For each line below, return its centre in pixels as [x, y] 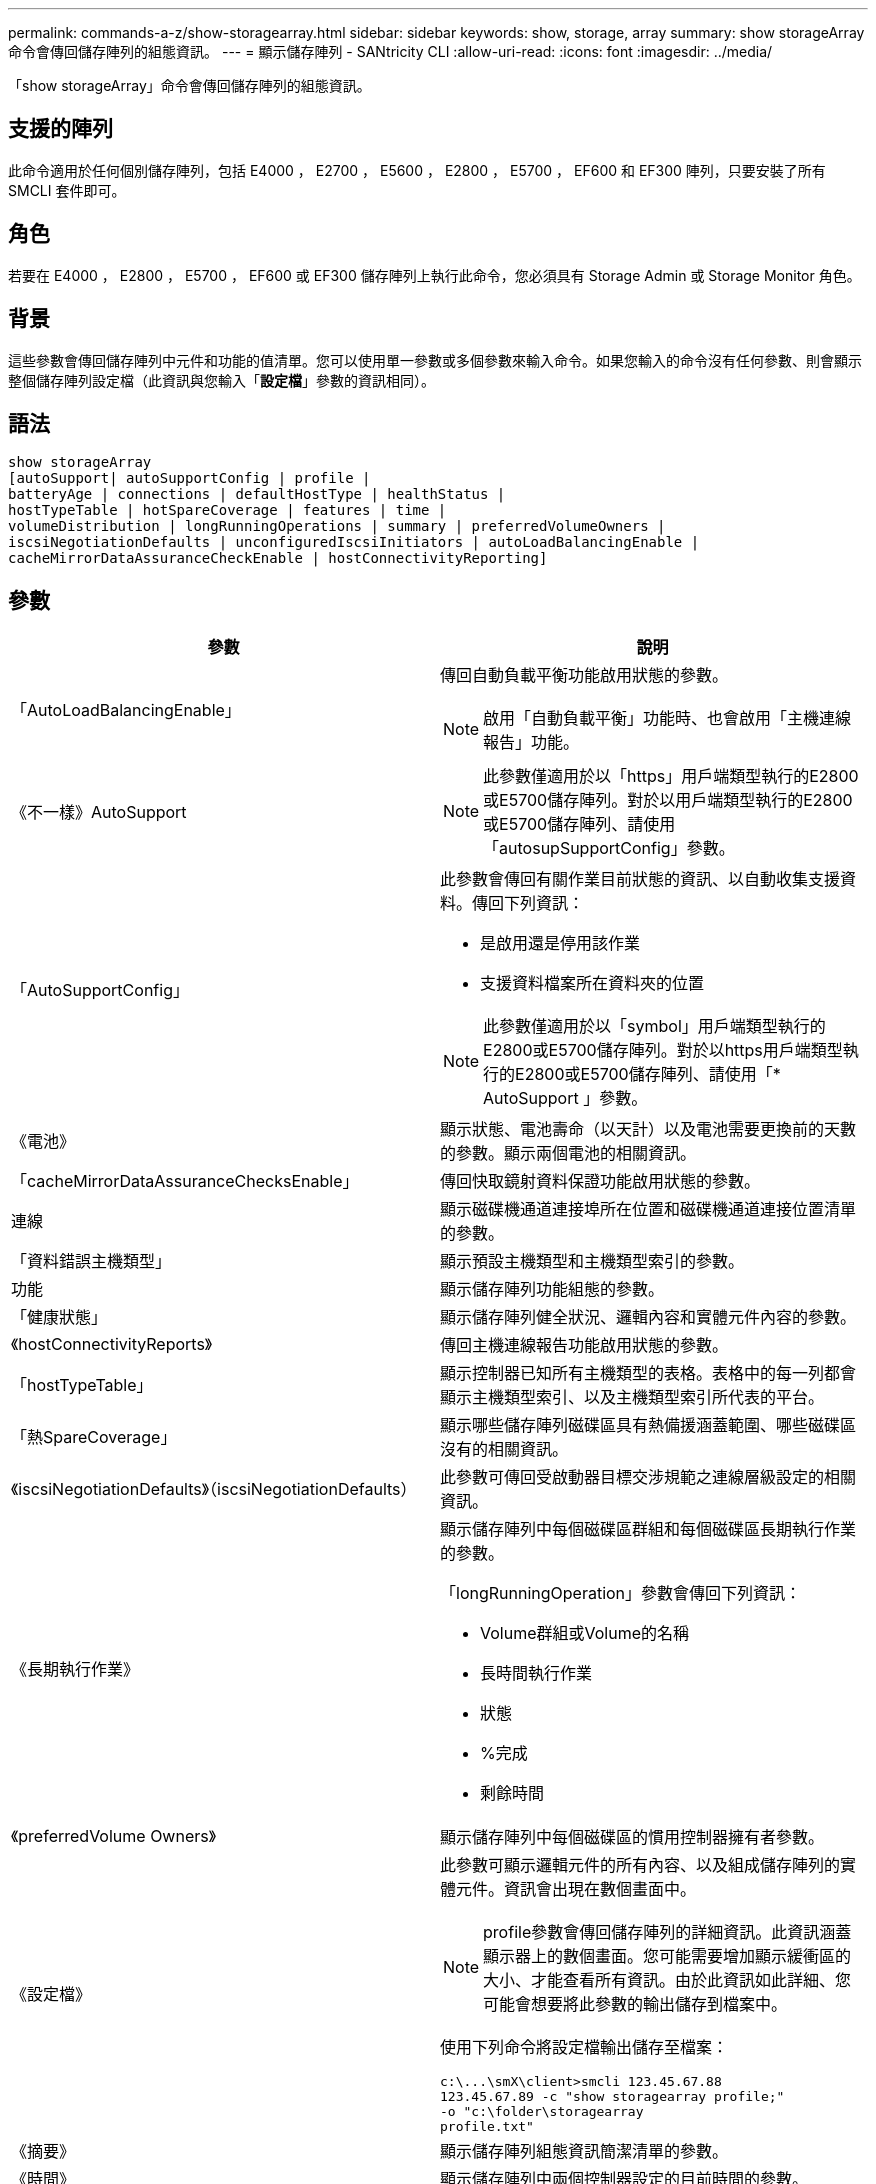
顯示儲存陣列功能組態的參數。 [552, 1289]
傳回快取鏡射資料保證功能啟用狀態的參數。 [600, 1181]
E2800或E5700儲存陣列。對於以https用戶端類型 [663, 1050]
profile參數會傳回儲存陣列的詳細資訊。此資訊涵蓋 [667, 1932]
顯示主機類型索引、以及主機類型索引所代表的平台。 [632, 1397]
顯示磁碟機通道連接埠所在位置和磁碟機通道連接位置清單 [648, 1209]
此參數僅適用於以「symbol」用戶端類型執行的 [654, 1026]
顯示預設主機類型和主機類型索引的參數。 [592, 1261]
